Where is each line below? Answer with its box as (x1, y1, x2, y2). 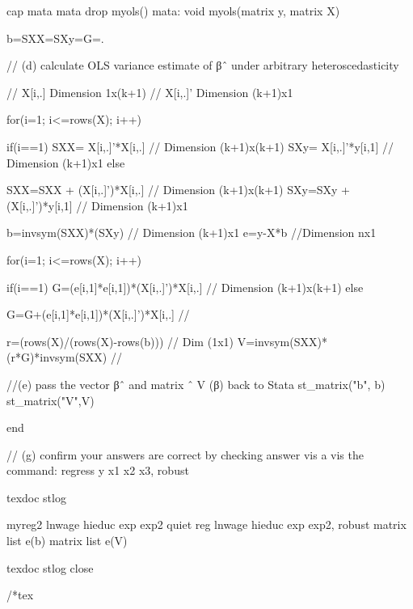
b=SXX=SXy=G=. (6, 29, 104, 46)
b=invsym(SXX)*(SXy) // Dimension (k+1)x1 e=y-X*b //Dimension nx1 (6, 224, 377, 241)
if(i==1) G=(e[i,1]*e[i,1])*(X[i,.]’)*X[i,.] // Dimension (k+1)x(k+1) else (6, 278, 364, 295)
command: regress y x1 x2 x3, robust (6, 462, 189, 479)
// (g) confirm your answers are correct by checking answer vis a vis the (6, 446, 364, 463)
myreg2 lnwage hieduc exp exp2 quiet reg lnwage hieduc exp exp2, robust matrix (6, 516, 407, 533)
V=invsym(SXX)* (237, 332, 327, 349)
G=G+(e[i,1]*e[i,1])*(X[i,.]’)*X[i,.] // (6, 306, 190, 323)
